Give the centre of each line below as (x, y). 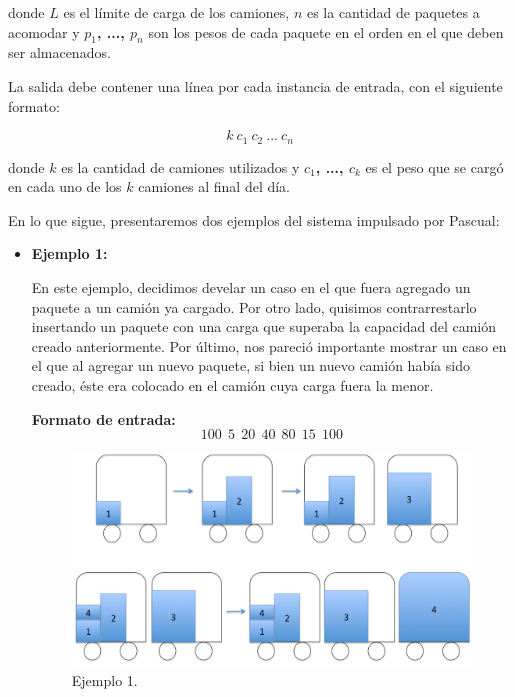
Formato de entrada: (103, 418)
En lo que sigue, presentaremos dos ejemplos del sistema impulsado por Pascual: (254, 219)
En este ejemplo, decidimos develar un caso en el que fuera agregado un (251, 287)
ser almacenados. (59, 52)
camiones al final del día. (214, 186)
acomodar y (44, 31)
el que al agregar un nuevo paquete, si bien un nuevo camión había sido (250, 365)
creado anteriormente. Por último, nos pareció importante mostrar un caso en (269, 345)
